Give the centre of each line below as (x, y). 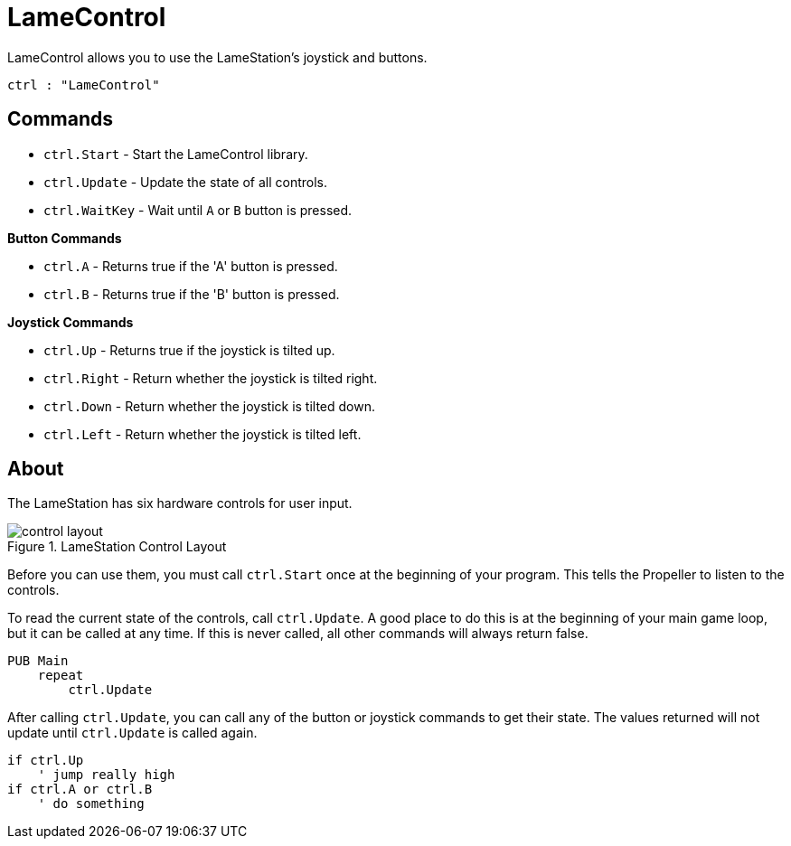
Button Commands (65, 238)
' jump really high (106, 775)
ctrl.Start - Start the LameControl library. (176, 154)
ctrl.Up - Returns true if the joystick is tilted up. (189, 350)
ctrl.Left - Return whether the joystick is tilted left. (202, 434)
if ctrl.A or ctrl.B (80, 790)
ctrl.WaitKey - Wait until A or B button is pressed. (198, 210)
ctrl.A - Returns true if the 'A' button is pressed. (191, 266)
